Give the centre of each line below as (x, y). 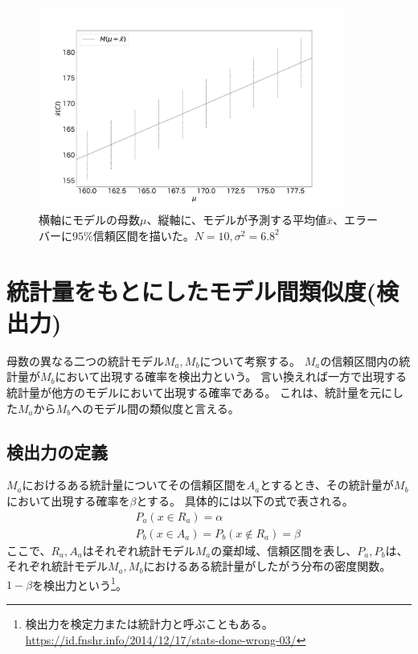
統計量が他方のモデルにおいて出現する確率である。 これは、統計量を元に (200, 392)
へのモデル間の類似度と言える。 (155, 408)
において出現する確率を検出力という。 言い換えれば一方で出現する (231, 376)
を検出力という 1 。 (80, 583)
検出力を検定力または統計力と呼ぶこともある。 (149, 624)
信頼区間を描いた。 (143, 235)
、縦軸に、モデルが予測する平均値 (237, 220)
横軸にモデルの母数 (89, 220)
